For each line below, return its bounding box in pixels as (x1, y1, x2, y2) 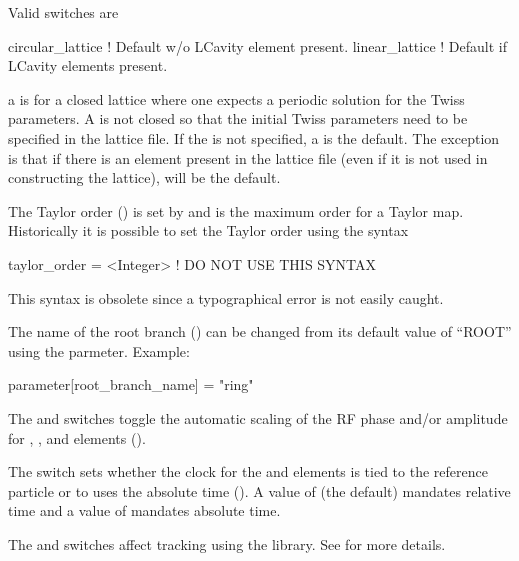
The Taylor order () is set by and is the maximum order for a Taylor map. (8, 200, 464, 221)
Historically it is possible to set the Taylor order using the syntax (8, 220, 409, 241)
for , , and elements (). (8, 427, 146, 448)
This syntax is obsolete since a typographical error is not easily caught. (8, 287, 444, 308)
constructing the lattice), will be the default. (8, 167, 281, 188)
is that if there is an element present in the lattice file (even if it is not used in (8, 147, 488, 168)
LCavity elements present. (8, 55, 168, 76)
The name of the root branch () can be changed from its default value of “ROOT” (8, 321, 512, 342)
